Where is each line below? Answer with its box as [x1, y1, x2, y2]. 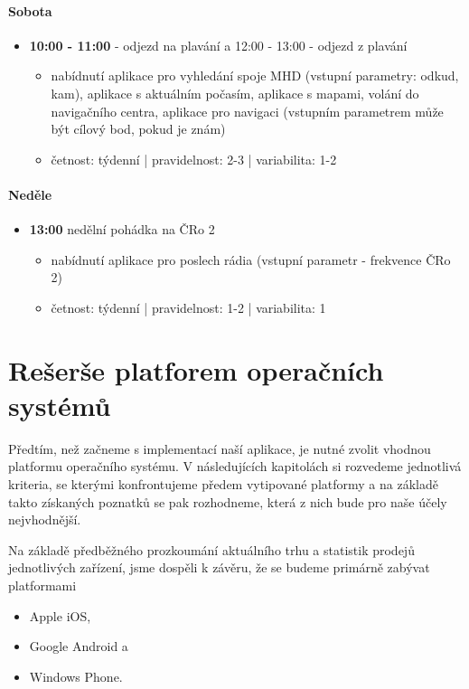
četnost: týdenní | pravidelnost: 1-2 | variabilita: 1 [51, 297, 326, 316]
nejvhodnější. [8, 510, 81, 529]
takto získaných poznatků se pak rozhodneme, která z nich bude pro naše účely [8, 492, 447, 511]
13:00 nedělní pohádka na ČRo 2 [29, 220, 215, 239]
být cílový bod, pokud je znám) [51, 119, 226, 138]
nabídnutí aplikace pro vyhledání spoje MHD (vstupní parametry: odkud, [51, 66, 459, 85]
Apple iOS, [29, 606, 91, 625]
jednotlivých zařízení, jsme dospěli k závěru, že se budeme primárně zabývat [8, 558, 430, 577]
